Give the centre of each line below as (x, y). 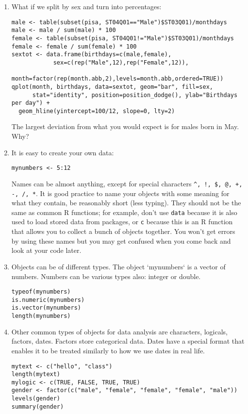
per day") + (31, 103)
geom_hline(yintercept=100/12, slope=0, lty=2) (97, 111)
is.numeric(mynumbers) (48, 300)
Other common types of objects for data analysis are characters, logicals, (119, 331)
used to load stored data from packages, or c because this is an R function (122, 222)
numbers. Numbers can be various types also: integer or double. (106, 276)
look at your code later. (46, 250)
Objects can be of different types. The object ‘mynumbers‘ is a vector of (118, 266)
